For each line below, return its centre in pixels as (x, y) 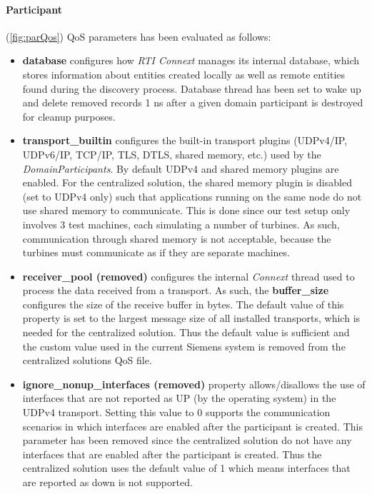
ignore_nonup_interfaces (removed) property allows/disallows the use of (194, 384)
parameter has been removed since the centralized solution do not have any (187, 440)
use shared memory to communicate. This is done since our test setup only (186, 210)
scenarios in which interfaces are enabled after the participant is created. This (193, 426)
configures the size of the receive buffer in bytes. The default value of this (183, 304)
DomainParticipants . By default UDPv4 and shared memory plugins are (181, 168)
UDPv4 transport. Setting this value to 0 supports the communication (176, 412)
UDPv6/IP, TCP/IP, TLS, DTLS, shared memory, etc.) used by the (172, 154)
